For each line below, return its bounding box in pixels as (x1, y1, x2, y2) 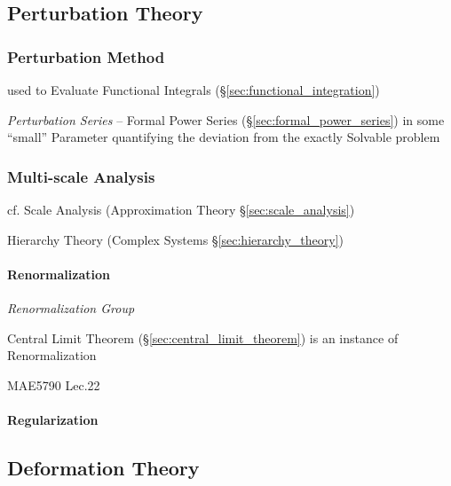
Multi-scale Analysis (7, 165, 155, 187)
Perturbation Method (7, 45, 165, 67)
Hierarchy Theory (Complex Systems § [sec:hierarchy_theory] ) (7, 230, 344, 248)
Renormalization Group (7, 298, 135, 317)
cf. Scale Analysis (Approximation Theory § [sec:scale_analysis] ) (7, 200, 355, 218)
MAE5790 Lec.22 (7, 375, 100, 394)
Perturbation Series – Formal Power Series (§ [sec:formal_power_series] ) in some (7, 110, 445, 129)
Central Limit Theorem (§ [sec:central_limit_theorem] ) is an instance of (7, 328, 399, 347)
